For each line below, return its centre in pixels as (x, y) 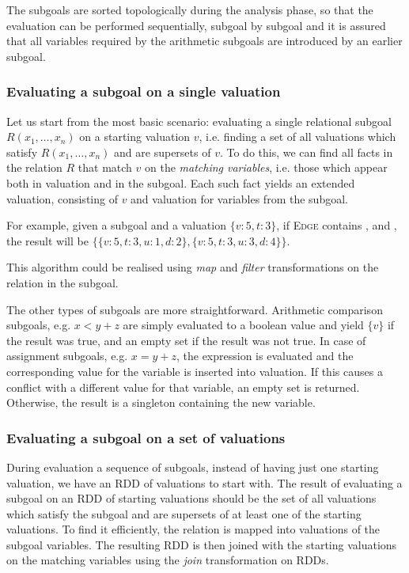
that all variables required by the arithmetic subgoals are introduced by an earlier (204, 41)
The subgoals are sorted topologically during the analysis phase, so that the (190, 9)
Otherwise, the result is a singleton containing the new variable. (161, 402)
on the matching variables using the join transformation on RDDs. (168, 560)
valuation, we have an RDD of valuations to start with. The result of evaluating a (204, 482)
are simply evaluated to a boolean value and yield (243, 325)
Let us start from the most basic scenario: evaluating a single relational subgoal (199, 121)
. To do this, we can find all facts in (306, 152)
